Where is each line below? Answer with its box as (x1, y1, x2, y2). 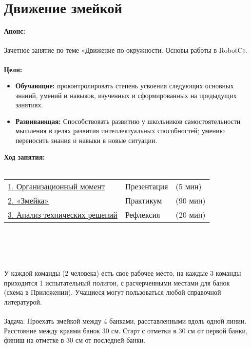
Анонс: (4, 26, 25, 36)
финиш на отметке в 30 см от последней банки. (4, 335, 146, 345)
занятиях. (15, 100, 43, 110)
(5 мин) (175, 180, 202, 192)
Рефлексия (125, 208, 160, 220)
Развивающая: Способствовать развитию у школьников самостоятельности (15, 116, 241, 126)
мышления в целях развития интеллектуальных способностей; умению (15, 125, 225, 136)
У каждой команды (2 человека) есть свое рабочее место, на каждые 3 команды (4, 268, 241, 278)
